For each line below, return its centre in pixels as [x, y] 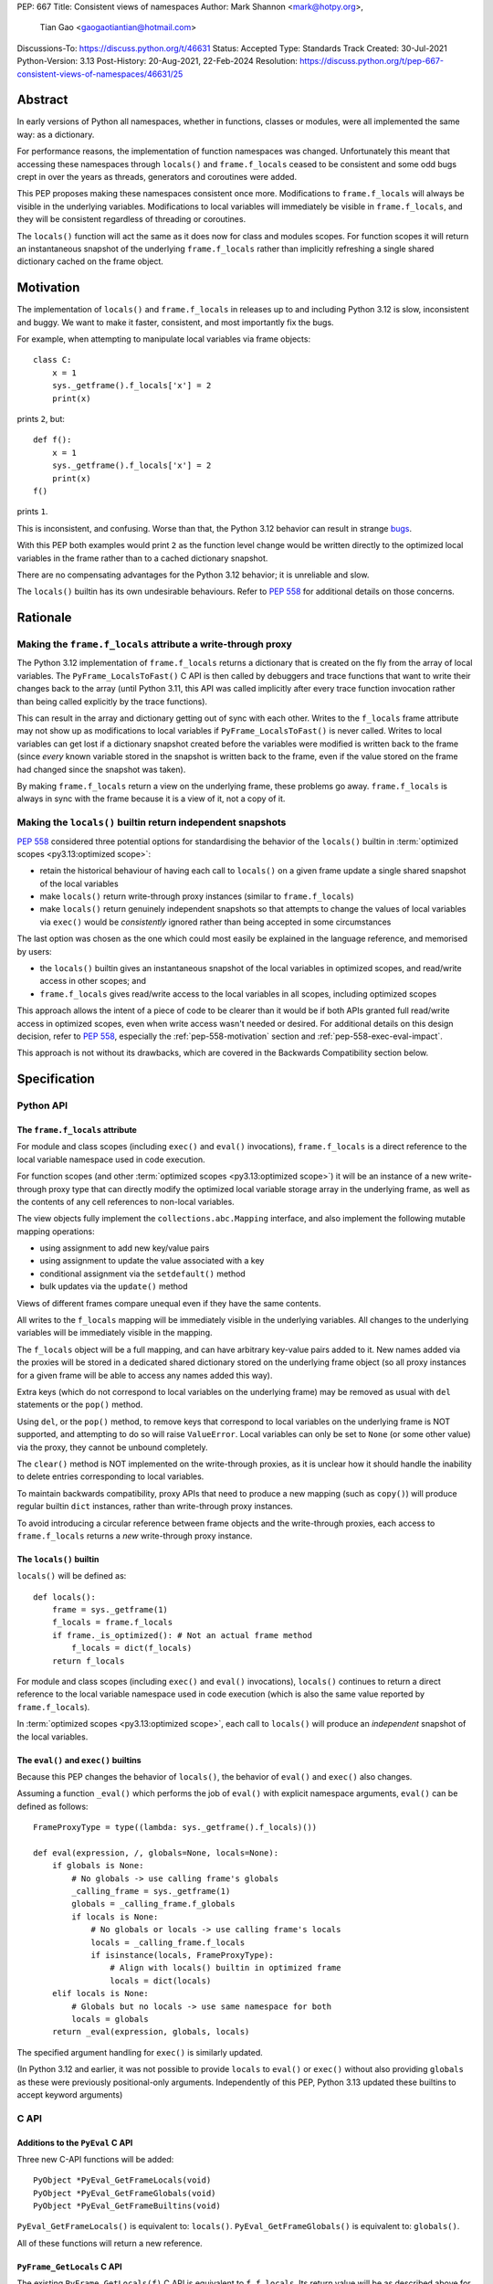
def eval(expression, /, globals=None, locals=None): [156, 1853]
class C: [52, 360]
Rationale [44, 618]
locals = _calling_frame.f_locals [168, 1942]
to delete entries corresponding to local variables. [110, 1476]
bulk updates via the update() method [114, 1286]
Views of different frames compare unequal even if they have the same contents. [169, 1303]
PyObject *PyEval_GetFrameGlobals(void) [125, 2193]
